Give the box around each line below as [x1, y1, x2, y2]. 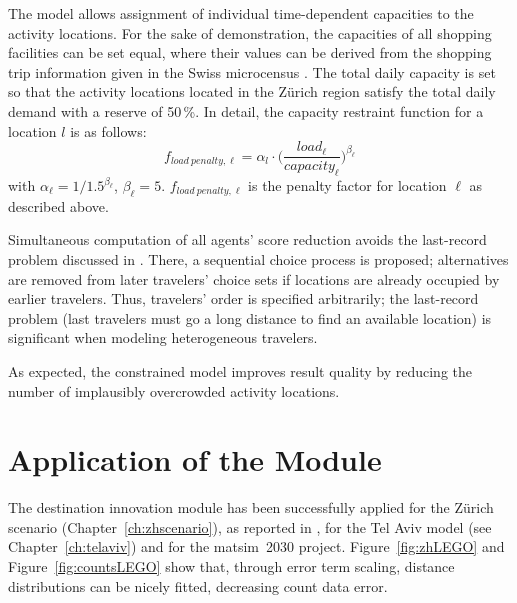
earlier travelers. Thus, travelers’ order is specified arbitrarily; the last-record [8, 288, 479, 309]
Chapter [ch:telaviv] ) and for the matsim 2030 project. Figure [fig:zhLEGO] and [8, 536, 505, 557]
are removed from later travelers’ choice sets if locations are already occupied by [8, 268, 500, 289]
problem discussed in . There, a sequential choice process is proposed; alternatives [8, 249, 509, 269]
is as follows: [70, 120, 147, 141]
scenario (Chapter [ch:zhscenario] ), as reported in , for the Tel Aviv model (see [8, 516, 492, 537]
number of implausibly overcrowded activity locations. [8, 380, 340, 401]
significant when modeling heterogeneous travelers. [8, 327, 318, 348]
